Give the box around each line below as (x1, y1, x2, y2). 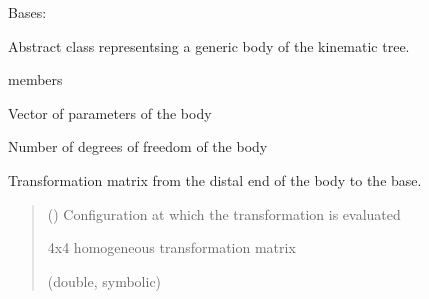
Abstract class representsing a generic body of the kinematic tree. (8, 35, 410, 56)
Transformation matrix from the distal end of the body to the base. (8, 169, 422, 190)
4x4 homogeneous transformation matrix (47, 237, 296, 258)
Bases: (8, 2, 47, 22)
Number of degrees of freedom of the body (8, 136, 268, 157)
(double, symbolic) (47, 270, 162, 291)
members (8, 69, 63, 90)
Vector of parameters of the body (8, 102, 212, 123)
